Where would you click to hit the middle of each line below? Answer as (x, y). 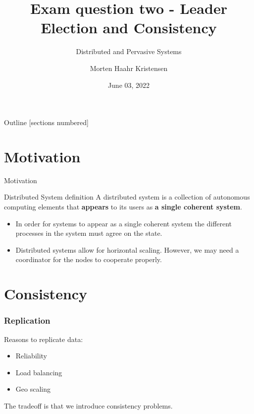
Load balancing (39, 372)
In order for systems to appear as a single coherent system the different (124, 223)
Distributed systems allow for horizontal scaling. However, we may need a (127, 249)
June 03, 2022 (129, 85)
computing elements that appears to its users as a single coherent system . (123, 207)
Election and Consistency (129, 28)
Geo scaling (33, 389)
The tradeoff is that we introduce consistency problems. (88, 405)
